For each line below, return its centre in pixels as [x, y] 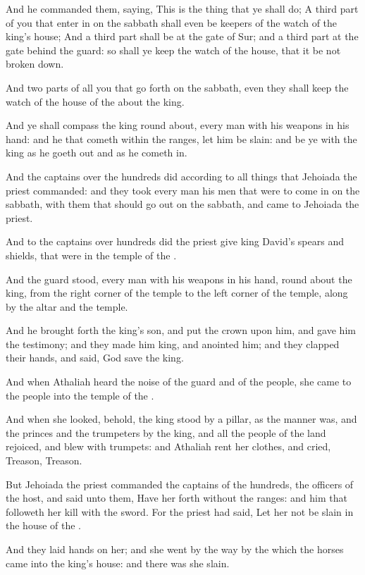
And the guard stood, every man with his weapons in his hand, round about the [179, 279]
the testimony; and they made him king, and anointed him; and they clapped [173, 344]
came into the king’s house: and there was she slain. [118, 563]
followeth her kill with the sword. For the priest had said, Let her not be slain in [180, 511]
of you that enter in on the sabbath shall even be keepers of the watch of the [172, 22]
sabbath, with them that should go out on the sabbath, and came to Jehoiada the [182, 204]
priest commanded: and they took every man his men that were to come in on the [183, 190]
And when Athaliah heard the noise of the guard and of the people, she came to [179, 382]
